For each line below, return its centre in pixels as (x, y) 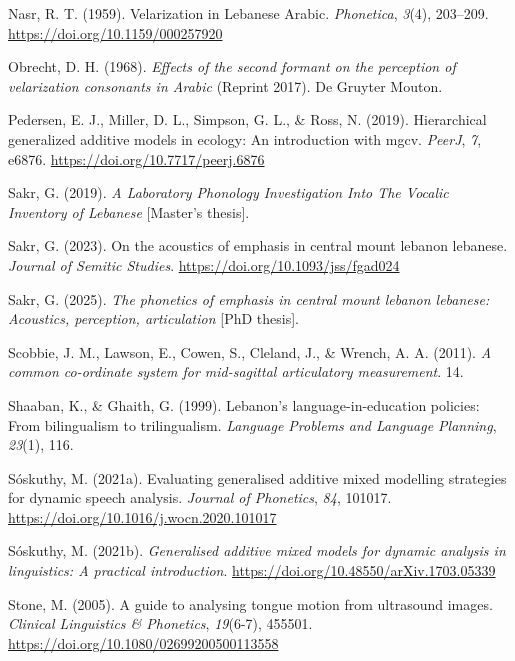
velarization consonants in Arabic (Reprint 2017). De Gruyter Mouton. (225, 85)
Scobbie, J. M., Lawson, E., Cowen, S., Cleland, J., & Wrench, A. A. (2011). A (250, 351)
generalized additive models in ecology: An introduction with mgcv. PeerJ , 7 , (245, 138)
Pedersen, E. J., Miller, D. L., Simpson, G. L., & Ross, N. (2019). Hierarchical (247, 119)
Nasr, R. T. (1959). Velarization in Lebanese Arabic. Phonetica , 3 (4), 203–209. (248, 13)
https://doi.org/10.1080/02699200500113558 (143, 642)
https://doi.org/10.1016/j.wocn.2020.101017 (142, 516)
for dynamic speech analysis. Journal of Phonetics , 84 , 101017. (200, 497)
